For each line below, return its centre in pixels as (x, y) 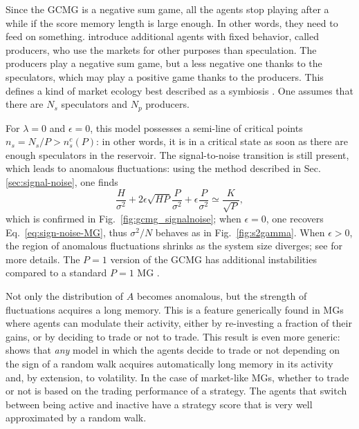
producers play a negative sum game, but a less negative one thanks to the (164, 63)
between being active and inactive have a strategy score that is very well (159, 404)
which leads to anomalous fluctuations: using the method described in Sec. (163, 168)
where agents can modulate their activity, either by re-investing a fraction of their (179, 323)
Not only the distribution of (65, 296)
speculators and (94, 104)
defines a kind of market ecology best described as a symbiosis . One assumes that (179, 90)
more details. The (43, 259)
